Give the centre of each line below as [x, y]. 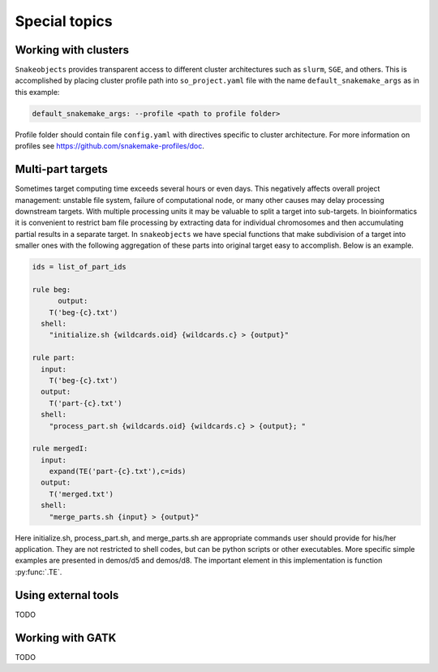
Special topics [64, 21]
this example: [37, 92]
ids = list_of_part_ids [79, 267]
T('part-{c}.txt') [86, 403]
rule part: [54, 358]
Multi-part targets [62, 169]
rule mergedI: [60, 449]
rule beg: [52, 289]
